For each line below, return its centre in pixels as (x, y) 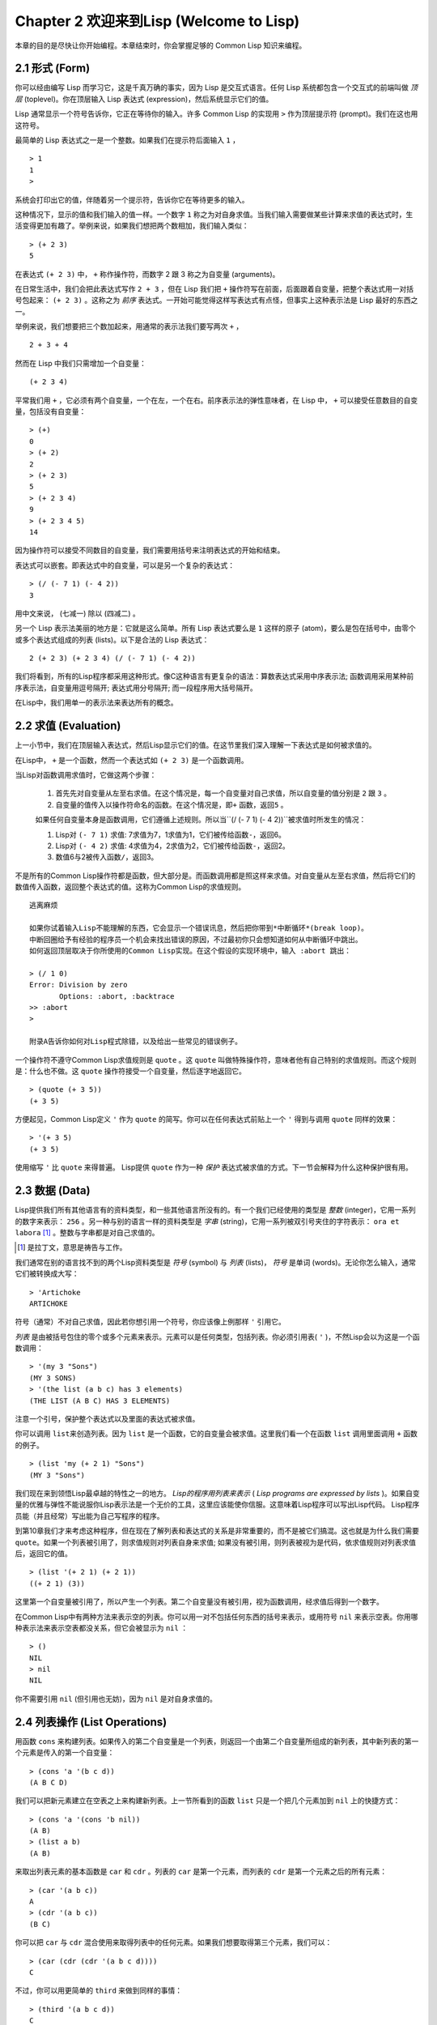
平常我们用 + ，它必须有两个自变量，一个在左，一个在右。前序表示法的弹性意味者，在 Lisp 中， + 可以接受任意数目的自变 (216, 400)
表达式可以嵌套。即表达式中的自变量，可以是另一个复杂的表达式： (125, 565)
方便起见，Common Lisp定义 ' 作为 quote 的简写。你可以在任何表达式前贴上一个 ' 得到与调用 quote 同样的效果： (206, 1119)
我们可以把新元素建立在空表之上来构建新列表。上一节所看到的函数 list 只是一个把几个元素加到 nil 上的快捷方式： (208, 1801)
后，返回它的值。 (43, 1553)
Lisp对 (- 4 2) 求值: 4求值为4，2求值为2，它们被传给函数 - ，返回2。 (173, 846)
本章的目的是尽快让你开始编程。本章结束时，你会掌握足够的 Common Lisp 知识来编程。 (161, 45)
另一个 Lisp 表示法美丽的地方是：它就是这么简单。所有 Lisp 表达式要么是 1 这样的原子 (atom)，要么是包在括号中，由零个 (215, 629)
